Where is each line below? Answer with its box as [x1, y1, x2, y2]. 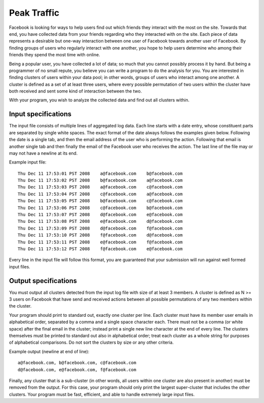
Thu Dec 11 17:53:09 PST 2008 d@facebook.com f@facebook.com [18, 225, 183, 231]
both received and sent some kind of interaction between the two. [9, 88, 142, 94]
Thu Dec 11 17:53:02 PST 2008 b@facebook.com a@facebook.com [18, 178, 183, 183]
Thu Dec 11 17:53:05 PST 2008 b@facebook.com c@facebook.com [18, 198, 183, 204]
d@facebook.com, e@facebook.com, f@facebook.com [18, 367, 136, 372]
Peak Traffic [9, 7, 60, 18]
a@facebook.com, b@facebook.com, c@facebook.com [18, 360, 136, 366]
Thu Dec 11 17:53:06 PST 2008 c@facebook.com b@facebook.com [18, 205, 183, 211]
